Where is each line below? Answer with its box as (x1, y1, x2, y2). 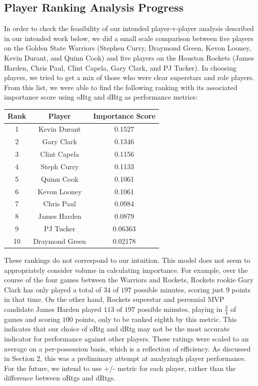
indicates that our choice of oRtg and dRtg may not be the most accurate (4, 323, 230, 334)
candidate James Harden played (4, 303, 101, 314)
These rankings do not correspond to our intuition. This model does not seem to (4, 254, 250, 265)
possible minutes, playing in (137, 303, 222, 314)
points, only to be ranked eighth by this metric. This (75, 313, 237, 324)
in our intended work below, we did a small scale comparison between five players (4, 33, 253, 43)
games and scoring (4, 313, 60, 324)
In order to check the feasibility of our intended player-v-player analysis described (4, 23, 254, 34)
